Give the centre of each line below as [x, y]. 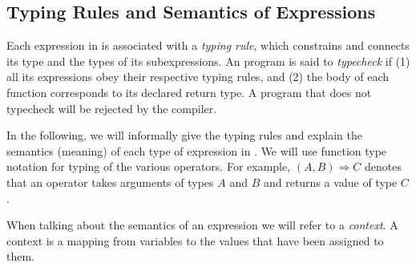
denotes [383, 166]
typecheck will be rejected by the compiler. [112, 108]
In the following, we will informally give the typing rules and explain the [184, 135]
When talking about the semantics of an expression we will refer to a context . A [202, 225]
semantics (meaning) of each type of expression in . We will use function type [197, 150]
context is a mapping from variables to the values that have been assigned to [195, 240]
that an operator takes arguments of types [110, 182]
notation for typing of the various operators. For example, [149, 166]
